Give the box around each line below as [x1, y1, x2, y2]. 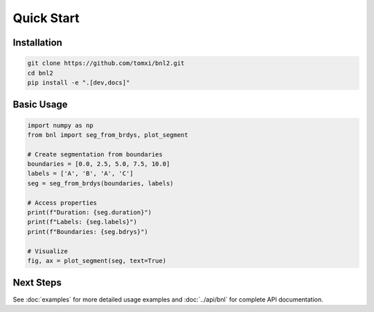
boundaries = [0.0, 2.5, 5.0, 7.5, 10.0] [27, 160, 170, 168]
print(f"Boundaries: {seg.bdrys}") [27, 228, 148, 235]
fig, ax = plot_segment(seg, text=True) [27, 257, 166, 264]
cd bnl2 [27, 69, 53, 77]
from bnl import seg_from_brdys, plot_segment [27, 131, 188, 138]
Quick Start [12, 10, 80, 26]
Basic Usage [12, 99, 68, 111]
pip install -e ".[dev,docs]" [27, 78, 130, 86]
